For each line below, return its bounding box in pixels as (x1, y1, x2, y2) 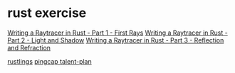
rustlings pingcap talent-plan (7, 57, 92, 65)
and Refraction (7, 43, 51, 52)
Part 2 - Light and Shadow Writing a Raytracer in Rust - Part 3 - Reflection (7, 35, 224, 44)
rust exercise (7, 5, 87, 21)
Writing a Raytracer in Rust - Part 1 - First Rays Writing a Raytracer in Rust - (7, 28, 228, 37)
